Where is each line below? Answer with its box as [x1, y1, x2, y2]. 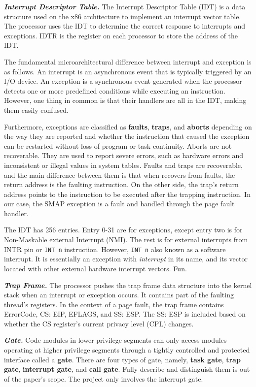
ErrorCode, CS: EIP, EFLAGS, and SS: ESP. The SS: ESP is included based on [4, 309, 246, 319]
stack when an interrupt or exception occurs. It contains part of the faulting [4, 290, 234, 300]
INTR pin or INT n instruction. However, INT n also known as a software [4, 244, 226, 254]
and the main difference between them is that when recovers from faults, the [4, 169, 235, 180]
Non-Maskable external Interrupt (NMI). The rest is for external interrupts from [4, 234, 248, 245]
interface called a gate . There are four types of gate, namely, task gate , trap [4, 354, 241, 364]
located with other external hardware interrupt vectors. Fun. [4, 263, 187, 273]
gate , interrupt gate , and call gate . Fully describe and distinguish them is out [4, 364, 250, 374]
